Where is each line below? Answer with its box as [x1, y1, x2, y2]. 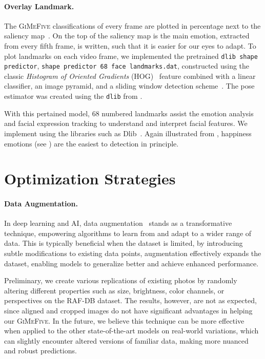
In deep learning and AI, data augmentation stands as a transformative [4, 218, 232, 228]
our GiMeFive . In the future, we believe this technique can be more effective [4, 315, 244, 326]
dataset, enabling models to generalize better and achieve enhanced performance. [4, 258, 259, 268]
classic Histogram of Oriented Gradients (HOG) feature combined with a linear [4, 70, 256, 81]
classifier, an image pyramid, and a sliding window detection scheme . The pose [4, 80, 255, 91]
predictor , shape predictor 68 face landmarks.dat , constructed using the [4, 60, 250, 71]
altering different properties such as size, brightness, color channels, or [4, 285, 225, 295]
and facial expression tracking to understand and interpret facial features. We [4, 118, 248, 129]
